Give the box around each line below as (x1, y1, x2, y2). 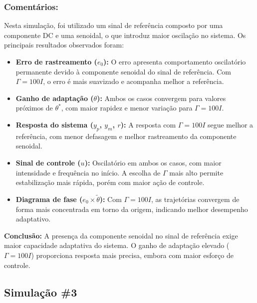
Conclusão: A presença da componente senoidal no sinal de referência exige (4, 230, 238, 240)
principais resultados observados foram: (4, 39, 124, 50)
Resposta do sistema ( (15, 119, 93, 129)
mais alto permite (169, 167, 224, 177)
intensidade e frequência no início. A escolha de (15, 167, 161, 177)
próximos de (15, 102, 53, 113)
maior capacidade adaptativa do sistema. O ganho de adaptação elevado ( (4, 240, 230, 250)
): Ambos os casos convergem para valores (97, 92, 226, 103)
